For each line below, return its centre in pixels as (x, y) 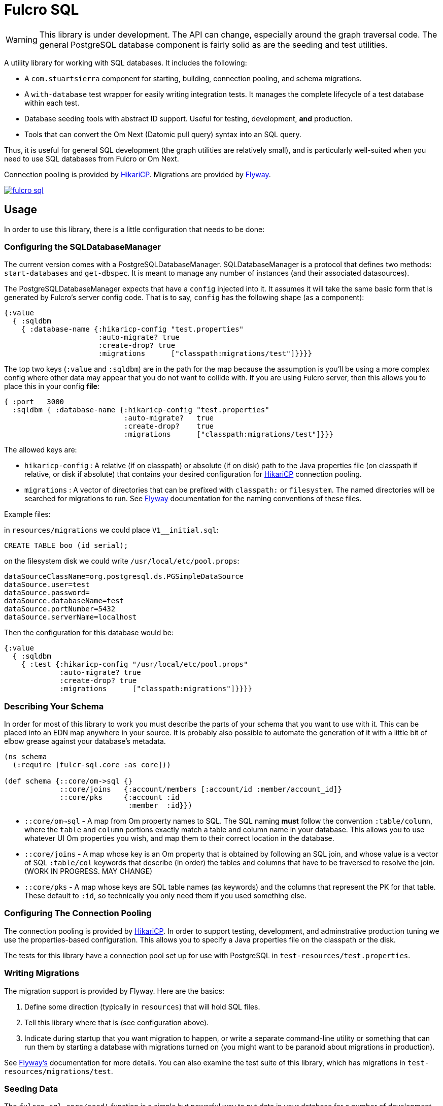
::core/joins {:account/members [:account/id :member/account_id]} (201, 789)
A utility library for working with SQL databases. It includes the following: (126, 62)
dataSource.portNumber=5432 (60, 609)
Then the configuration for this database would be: (89, 633)
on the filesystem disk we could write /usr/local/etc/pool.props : (122, 561)
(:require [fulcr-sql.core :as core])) (92, 765)
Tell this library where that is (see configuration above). (117, 1022)
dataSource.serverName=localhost (71, 617)
